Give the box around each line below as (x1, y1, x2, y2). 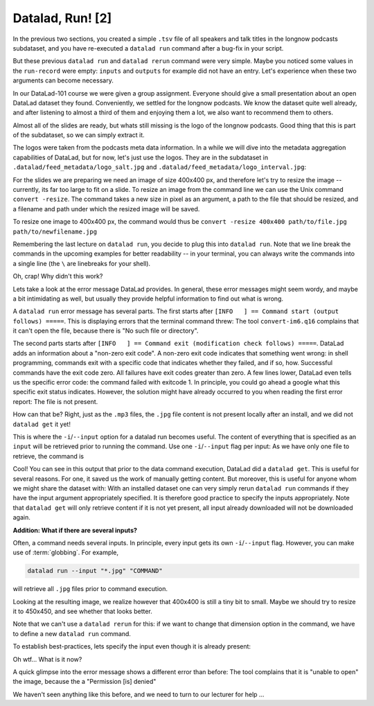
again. (12, 513, 31, 522)
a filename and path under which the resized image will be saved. (12, 204, 200, 213)
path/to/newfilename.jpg (12, 227, 97, 236)
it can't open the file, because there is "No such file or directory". (12, 326, 199, 335)
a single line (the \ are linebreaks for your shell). (12, 259, 151, 267)
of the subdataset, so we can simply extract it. (12, 131, 145, 139)
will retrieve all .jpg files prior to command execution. (12, 585, 168, 593)
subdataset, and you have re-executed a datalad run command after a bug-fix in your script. (12, 44, 284, 52)
